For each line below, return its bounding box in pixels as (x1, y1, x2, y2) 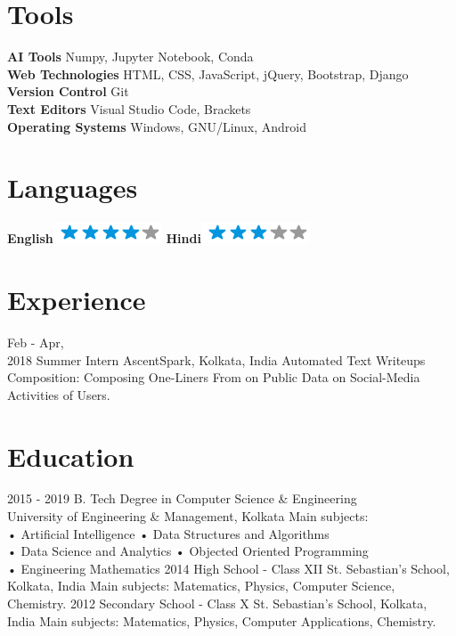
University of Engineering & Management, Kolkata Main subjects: (7, 507, 369, 526)
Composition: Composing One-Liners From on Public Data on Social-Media (7, 368, 420, 387)
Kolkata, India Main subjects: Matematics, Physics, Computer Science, (7, 576, 395, 595)
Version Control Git (7, 82, 129, 101)
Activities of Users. (7, 385, 110, 404)
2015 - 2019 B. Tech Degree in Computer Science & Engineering (7, 489, 357, 508)
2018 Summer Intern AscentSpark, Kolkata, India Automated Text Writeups (7, 350, 426, 369)
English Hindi (7, 229, 201, 248)
